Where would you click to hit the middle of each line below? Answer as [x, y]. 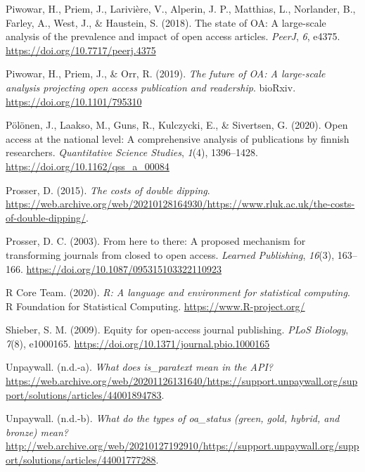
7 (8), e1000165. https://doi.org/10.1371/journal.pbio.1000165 [138, 343]
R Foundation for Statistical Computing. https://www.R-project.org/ [155, 306]
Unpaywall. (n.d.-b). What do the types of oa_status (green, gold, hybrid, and [173, 418]
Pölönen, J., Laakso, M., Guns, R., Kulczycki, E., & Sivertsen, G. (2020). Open [177, 125]
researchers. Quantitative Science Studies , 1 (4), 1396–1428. [132, 152]
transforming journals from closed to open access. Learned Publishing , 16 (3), [170, 254]
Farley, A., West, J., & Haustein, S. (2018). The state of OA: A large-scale [166, 22]
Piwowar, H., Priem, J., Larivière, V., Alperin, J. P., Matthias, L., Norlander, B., [181, 8]
